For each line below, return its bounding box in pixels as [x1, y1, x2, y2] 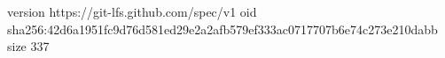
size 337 [7, 37, 50, 55]
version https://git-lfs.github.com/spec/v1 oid [7, 3, 257, 20]
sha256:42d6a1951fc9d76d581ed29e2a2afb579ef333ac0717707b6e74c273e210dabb [7, 19, 438, 38]
